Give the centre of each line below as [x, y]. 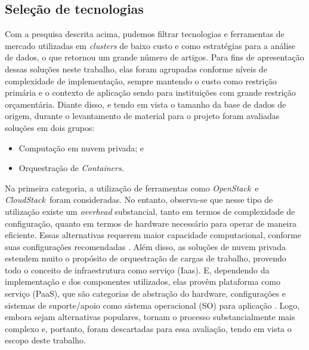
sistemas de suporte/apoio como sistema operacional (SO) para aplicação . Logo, [152, 305]
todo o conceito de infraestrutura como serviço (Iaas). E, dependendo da [137, 270]
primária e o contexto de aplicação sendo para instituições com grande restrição [150, 92]
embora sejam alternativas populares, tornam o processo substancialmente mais [150, 317]
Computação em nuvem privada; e [81, 147]
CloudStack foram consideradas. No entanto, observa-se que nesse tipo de [139, 200]
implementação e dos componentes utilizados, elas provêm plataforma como [143, 281]
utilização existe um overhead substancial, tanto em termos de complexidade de [150, 211]
